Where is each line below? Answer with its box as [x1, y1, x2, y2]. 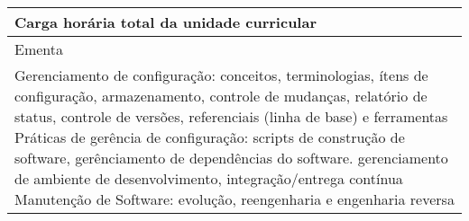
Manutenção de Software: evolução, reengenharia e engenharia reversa [14, 189, 455, 209]
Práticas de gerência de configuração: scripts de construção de [14, 127, 405, 147]
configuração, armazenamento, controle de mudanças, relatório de [14, 85, 428, 106]
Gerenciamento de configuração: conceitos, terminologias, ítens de [14, 65, 428, 85]
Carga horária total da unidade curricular [14, 12, 317, 32]
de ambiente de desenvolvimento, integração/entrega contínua [14, 168, 403, 189]
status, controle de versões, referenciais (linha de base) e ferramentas [14, 106, 448, 127]
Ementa [14, 39, 64, 59]
